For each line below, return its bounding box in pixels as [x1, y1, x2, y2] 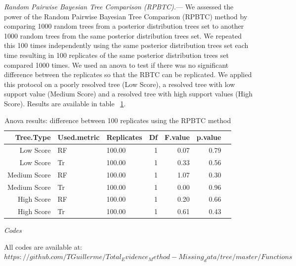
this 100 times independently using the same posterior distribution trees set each [4, 40, 249, 50]
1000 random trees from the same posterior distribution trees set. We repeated [4, 30, 242, 41]
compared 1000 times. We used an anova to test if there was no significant [4, 59, 229, 70]
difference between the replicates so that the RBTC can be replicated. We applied [4, 69, 252, 80]
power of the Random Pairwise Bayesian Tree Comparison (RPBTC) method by [4, 11, 248, 21]
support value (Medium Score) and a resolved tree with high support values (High [4, 89, 253, 99]
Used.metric [57, 132, 100, 142]
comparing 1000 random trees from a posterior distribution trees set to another [4, 21, 244, 31]
